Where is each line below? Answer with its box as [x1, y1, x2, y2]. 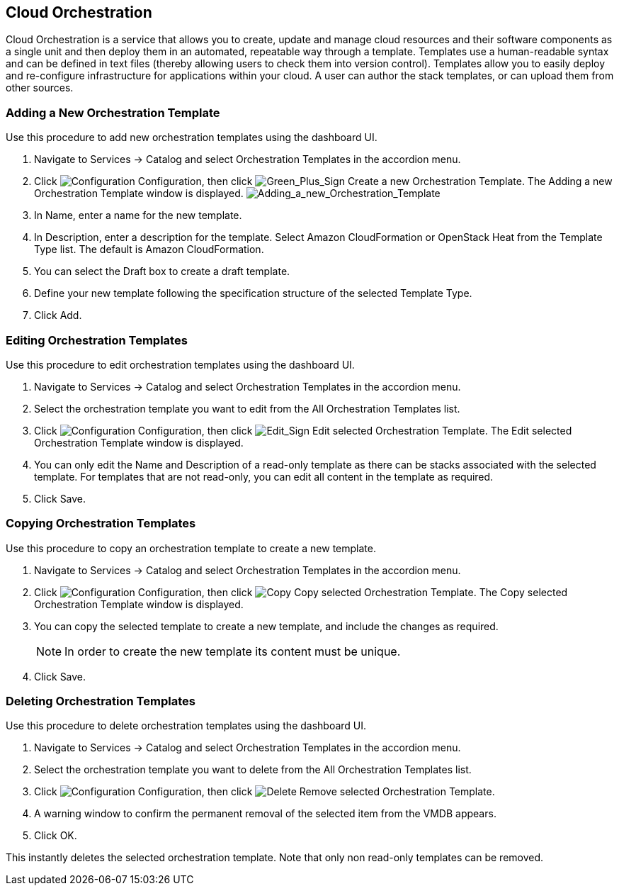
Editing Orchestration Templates [6, 332, 188, 347]
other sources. [6, 82, 74, 94]
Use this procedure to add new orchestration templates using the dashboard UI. [6, 131, 377, 144]
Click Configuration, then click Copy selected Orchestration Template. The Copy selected [34, 585, 568, 598]
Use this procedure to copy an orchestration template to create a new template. [6, 542, 376, 554]
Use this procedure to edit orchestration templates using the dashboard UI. [6, 358, 355, 371]
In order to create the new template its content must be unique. [64, 644, 401, 659]
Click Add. [34, 309, 82, 322]
